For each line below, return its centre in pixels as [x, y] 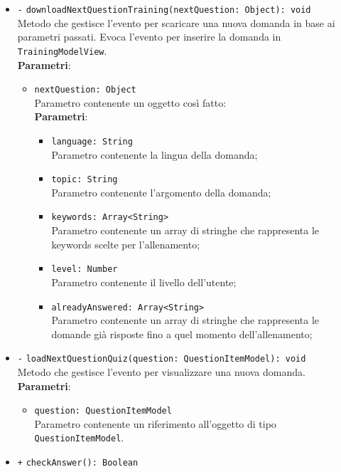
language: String [92, 141]
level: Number [85, 269]
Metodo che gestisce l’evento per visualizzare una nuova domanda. [161, 372]
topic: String [85, 180]
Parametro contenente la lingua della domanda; [155, 154]
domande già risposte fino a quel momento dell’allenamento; [182, 334]
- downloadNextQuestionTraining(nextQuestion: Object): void [164, 10]
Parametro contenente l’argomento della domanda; [161, 192]
